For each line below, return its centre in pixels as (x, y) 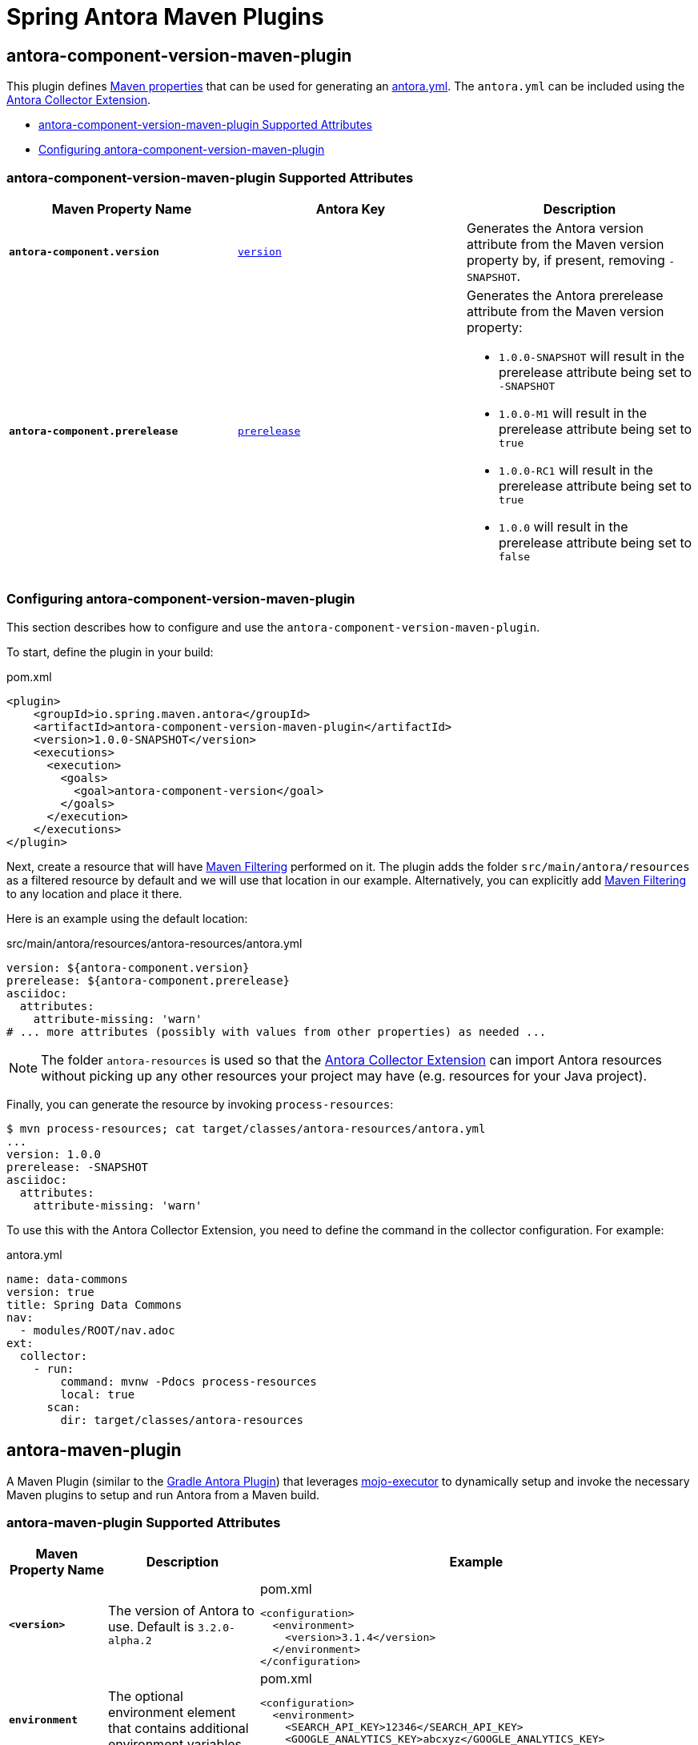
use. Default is (151, 1626)
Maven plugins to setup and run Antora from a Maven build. (163, 1494)
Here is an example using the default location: (127, 918)
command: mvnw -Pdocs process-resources (189, 1381)
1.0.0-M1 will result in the (572, 413)
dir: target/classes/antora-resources (182, 1420)
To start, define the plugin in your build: (110, 652)
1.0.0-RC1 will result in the (576, 469)
